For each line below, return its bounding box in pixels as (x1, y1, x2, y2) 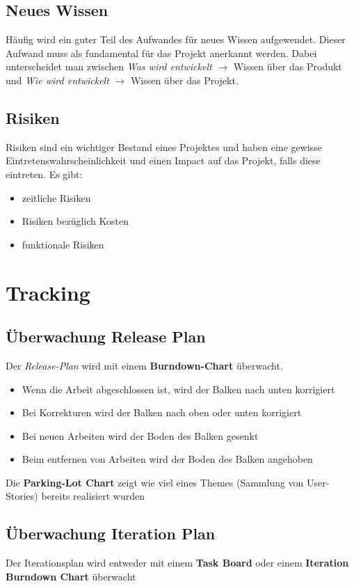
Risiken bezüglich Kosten (22, 214, 129, 228)
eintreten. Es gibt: (6, 166, 83, 181)
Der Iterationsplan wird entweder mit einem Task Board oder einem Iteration (6, 555, 349, 570)
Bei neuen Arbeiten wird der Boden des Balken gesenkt (22, 428, 259, 443)
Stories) (6, 489, 38, 503)
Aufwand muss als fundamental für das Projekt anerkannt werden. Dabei (6, 45, 317, 60)
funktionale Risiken (22, 237, 104, 251)
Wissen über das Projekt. (130, 72, 239, 87)
